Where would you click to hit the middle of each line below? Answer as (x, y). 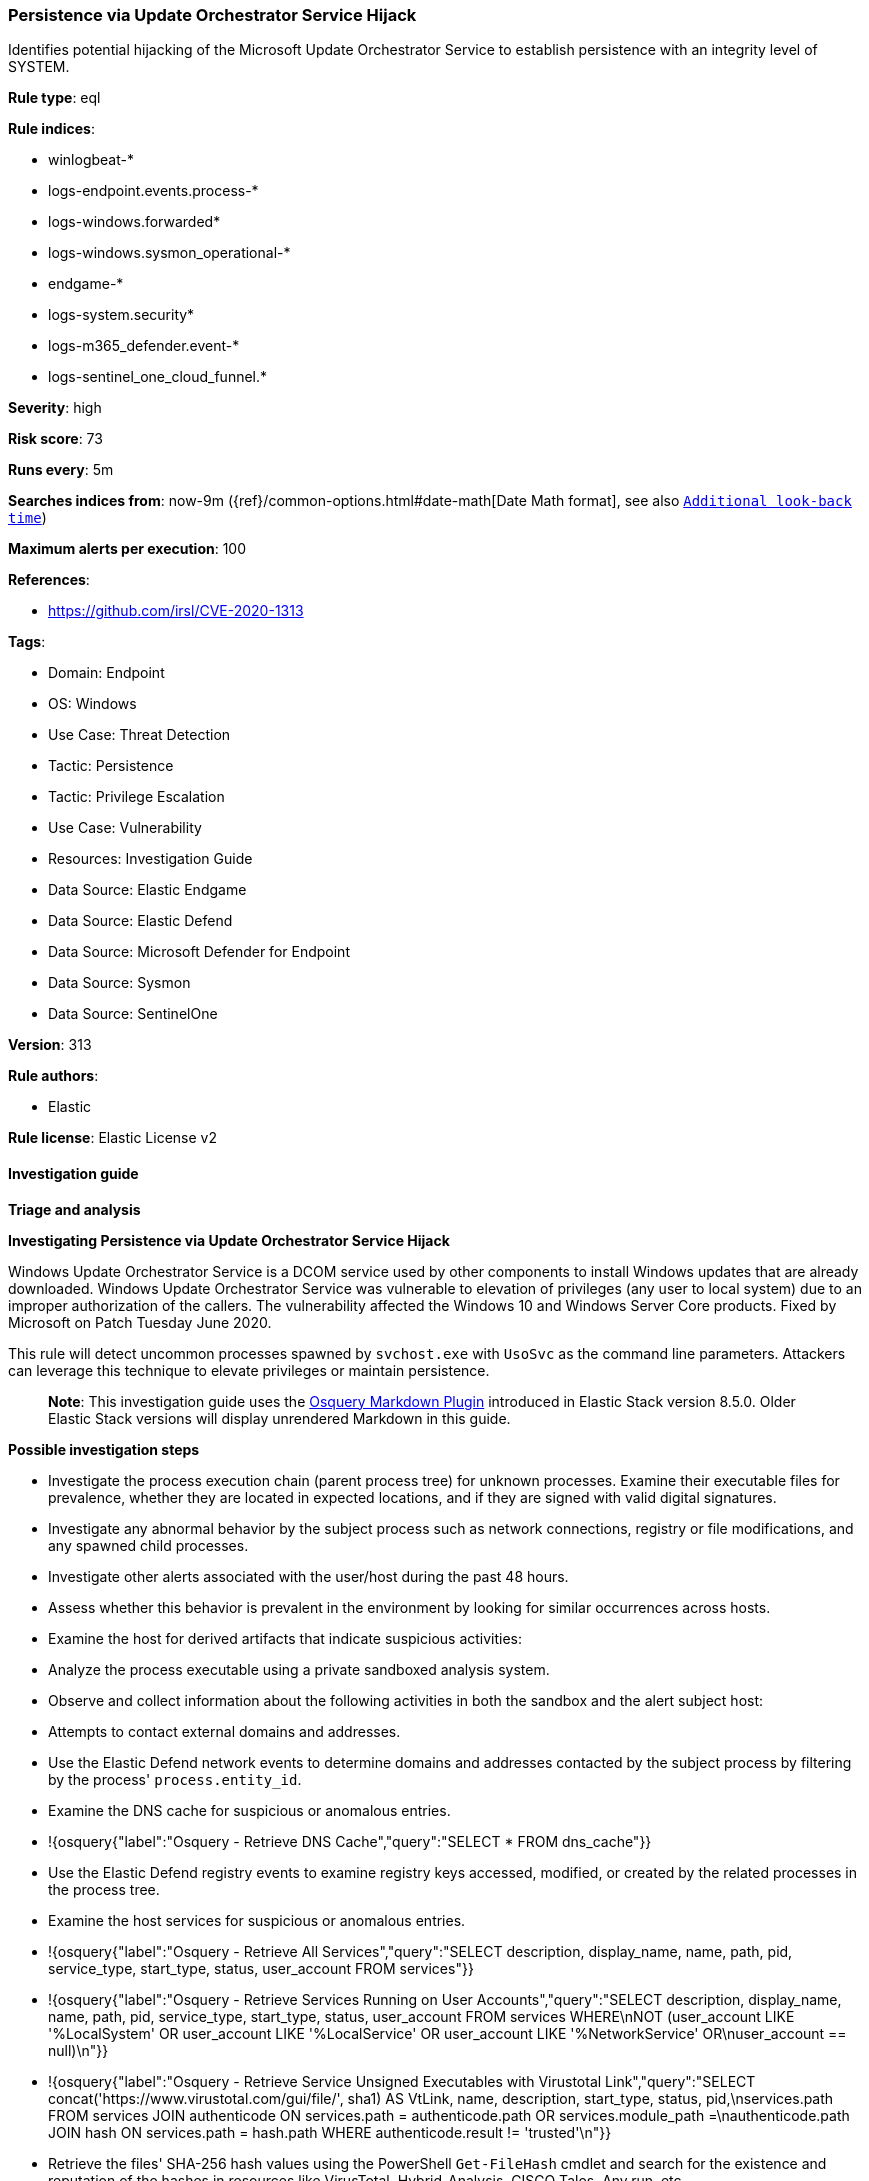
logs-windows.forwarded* (134, 222)
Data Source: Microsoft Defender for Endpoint (199, 952)
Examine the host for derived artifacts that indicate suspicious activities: (285, 1638)
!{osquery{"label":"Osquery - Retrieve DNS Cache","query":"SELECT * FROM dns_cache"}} (350, 1841)
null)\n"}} (78, 2050)
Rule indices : (51, 129)
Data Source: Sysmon (119, 983)
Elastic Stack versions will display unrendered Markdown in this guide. (279, 1418)
